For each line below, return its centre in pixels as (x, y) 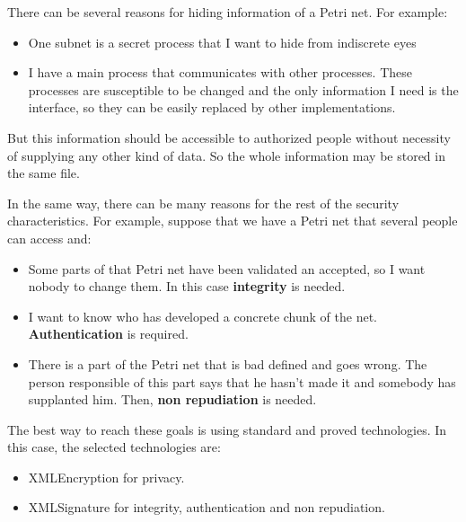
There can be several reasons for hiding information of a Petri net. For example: (228, 12)
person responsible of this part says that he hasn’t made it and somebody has (242, 381)
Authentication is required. (108, 334)
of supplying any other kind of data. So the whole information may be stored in (226, 155)
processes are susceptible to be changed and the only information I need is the (243, 89)
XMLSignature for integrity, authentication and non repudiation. (207, 507)
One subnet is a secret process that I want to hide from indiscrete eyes (222, 42)
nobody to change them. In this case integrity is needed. (187, 286)
